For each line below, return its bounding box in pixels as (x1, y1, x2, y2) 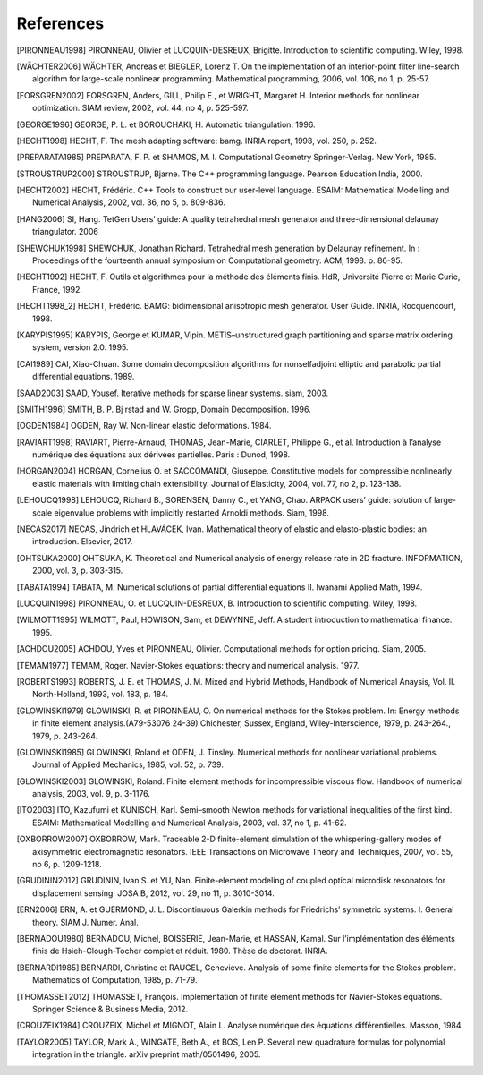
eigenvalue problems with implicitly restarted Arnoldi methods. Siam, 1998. (54, 507, 330, 518)
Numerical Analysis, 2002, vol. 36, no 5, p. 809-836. (32, 197, 225, 208)
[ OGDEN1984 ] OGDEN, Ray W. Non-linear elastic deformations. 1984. (16, 421, 272, 431)
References (16, 13, 105, 33)
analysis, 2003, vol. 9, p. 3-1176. (32, 789, 151, 799)
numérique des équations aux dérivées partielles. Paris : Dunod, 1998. (32, 449, 291, 460)
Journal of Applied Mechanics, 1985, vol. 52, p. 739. (32, 759, 224, 770)
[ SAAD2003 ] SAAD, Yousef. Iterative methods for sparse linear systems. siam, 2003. (16, 388, 329, 398)
